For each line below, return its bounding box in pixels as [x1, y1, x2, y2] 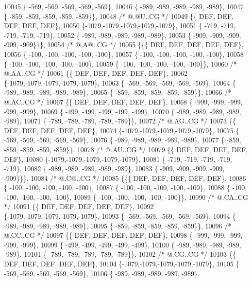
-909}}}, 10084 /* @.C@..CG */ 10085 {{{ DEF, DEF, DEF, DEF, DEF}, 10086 [4, 173, 246, 183]
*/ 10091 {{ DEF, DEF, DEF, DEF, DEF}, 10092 [4, 201, 154, 211]
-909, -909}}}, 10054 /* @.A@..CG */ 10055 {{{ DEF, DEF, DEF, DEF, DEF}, [4, 39, 244, 50]
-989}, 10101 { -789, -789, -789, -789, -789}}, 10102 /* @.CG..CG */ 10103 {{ [4, 249, 236, 259]
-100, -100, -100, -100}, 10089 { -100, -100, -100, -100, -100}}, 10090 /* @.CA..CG [4, 192, 248, 202]
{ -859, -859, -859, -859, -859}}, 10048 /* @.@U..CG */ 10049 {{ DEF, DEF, [4, 11, 234, 21]
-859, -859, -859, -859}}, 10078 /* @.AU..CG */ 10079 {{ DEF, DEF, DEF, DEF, [4, 144, 248, 154]
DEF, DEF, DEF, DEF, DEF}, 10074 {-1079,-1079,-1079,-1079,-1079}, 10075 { [4, 125, 239, 135]
